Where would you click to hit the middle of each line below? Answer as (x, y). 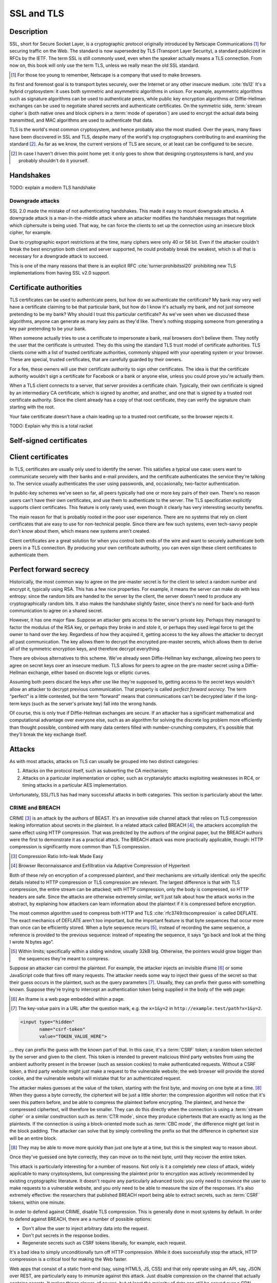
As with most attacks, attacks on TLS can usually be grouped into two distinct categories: (104, 762)
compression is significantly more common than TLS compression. (80, 847)
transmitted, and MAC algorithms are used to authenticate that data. (81, 120)
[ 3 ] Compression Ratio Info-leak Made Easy (57, 856)
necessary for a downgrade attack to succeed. (59, 256)
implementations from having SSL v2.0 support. (60, 273)
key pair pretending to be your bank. (48, 328)
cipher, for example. (31, 232)
